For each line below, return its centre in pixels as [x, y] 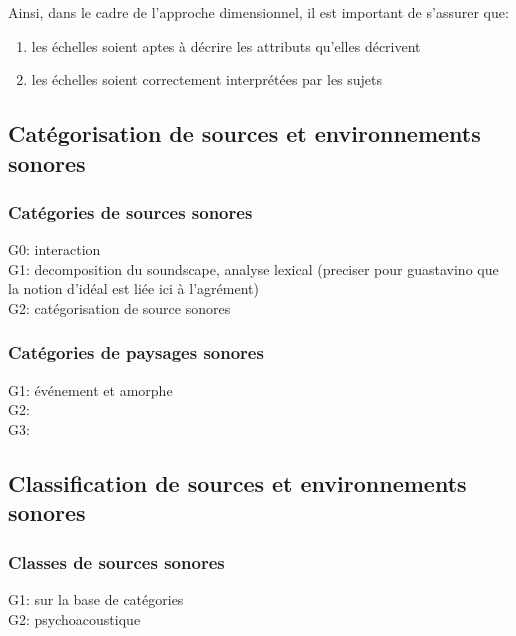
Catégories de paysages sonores [136, 352]
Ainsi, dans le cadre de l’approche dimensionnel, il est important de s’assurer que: [258, 12]
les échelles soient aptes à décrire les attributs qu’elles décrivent [226, 45]
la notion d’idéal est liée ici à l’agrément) [133, 288]
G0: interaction [54, 249]
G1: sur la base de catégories [96, 598]
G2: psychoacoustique [74, 618]
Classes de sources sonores [116, 561]
